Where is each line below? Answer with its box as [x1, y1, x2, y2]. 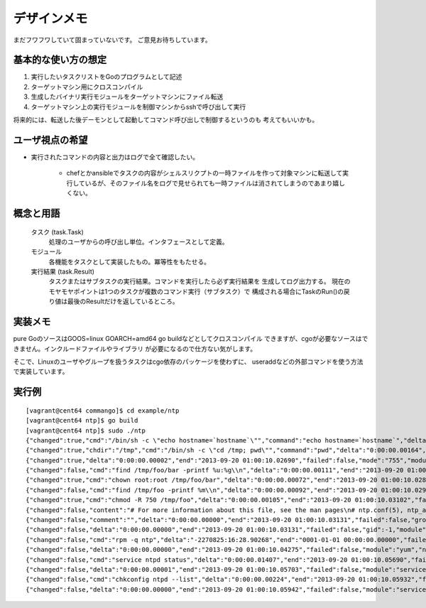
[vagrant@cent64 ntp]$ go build [26, 416, 138, 425]
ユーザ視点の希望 [13, 134, 88, 146]
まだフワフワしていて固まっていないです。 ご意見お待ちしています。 [13, 36, 212, 44]
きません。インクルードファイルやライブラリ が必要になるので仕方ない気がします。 [13, 344, 257, 353]
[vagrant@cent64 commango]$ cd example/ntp [26, 406, 180, 415]
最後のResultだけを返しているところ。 [67, 297, 179, 305]
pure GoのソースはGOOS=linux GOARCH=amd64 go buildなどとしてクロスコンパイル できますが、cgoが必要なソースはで [13, 335, 368, 343]
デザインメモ [13, 11, 88, 26]
